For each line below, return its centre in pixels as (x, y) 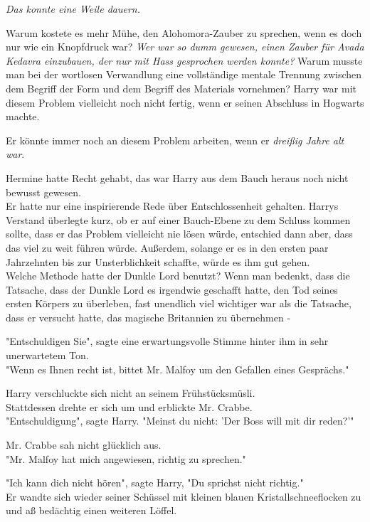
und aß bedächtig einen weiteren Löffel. (91, 510)
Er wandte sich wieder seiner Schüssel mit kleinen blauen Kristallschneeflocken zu (184, 496)
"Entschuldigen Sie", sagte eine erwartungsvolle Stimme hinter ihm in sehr (167, 341)
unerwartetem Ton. (47, 355)
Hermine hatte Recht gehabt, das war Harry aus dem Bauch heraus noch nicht (177, 177)
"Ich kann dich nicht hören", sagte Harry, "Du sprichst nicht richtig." (155, 483)
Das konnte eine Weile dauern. (73, 9)
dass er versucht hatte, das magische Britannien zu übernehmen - (148, 317)
